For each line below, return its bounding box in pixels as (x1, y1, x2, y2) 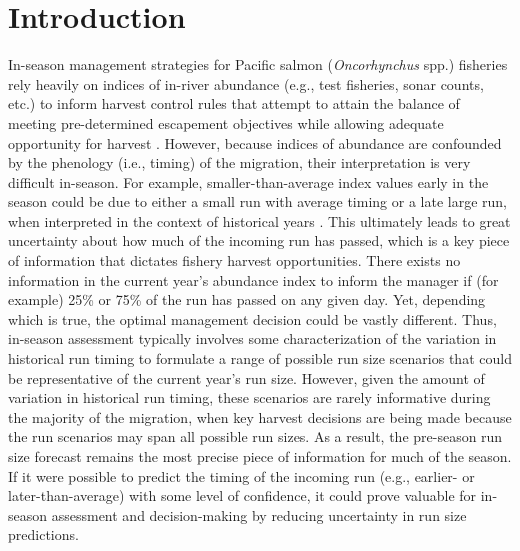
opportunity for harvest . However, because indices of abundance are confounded (8, 132, 502, 153)
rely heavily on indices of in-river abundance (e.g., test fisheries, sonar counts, (8, 73, 484, 94)
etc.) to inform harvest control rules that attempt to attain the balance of (8, 93, 460, 114)
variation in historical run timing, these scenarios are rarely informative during (8, 387, 491, 408)
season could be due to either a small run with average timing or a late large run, (8, 191, 507, 212)
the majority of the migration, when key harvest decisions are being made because (8, 406, 512, 427)
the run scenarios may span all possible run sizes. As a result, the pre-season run (8, 426, 503, 447)
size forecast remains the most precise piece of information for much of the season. (8, 446, 512, 466)
